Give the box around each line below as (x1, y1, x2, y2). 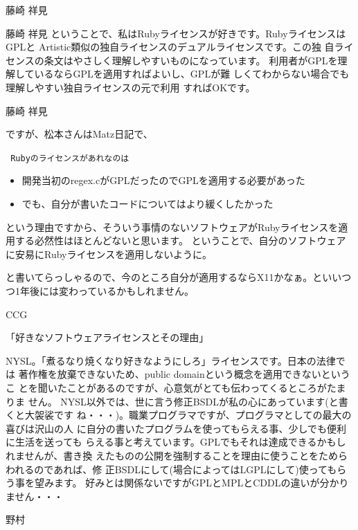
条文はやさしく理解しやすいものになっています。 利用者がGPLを (44, 53, 338, 67)
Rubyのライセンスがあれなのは (10, 153, 129, 163)
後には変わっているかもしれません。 (29, 283, 194, 298)
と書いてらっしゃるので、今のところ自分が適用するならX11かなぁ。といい (6, 270, 342, 284)
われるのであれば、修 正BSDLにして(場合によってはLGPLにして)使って (6, 462, 328, 476)
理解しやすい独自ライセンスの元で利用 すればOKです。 (6, 80, 256, 94)
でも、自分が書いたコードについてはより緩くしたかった (21, 197, 274, 210)
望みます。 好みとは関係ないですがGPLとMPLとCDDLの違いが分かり (34, 475, 349, 490)
